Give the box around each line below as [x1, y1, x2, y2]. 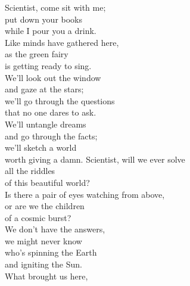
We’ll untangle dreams [5, 117, 86, 130]
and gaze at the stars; [5, 83, 84, 95]
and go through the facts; [5, 129, 98, 142]
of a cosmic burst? [5, 211, 71, 223]
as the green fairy [5, 48, 68, 60]
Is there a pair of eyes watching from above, [5, 188, 165, 200]
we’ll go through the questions [5, 94, 115, 107]
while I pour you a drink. [5, 24, 96, 37]
